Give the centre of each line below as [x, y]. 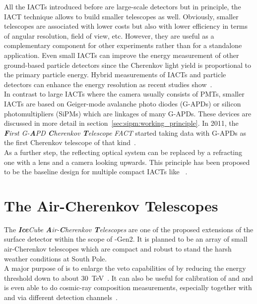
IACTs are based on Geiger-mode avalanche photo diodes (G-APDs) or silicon [123, 103]
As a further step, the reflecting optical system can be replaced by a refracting [123, 152]
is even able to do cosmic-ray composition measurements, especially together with [128, 287]
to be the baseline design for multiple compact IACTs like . [96, 172]
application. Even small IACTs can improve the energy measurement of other [122, 55]
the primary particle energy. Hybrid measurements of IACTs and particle [115, 75]
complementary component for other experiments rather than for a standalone [123, 45]
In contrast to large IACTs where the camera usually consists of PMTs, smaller [124, 94]
